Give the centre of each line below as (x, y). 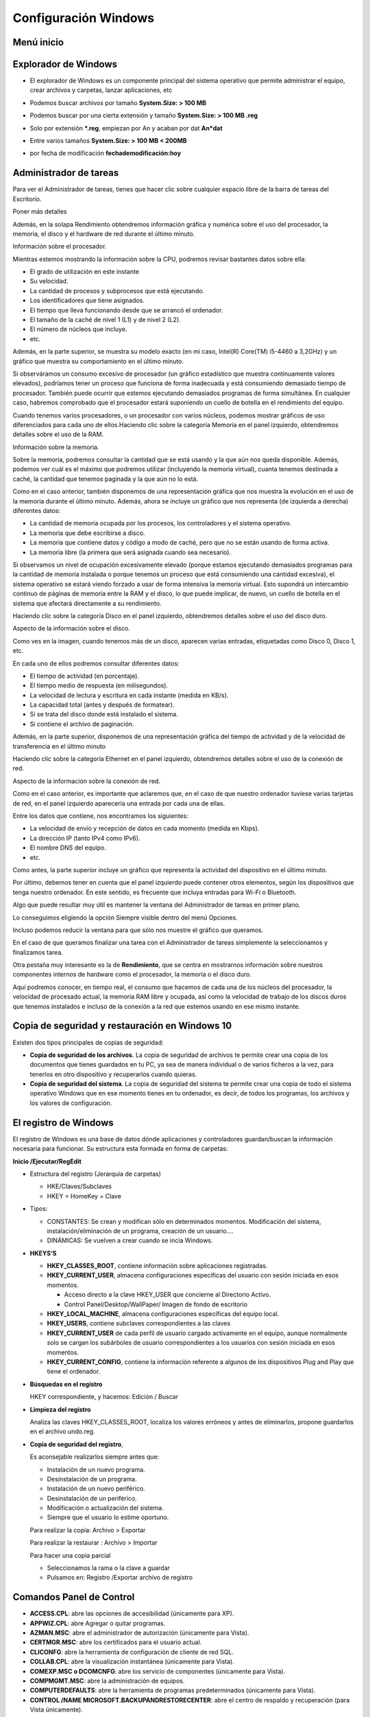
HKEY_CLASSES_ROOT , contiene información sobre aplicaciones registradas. (157, 1266)
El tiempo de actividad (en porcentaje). (85, 676)
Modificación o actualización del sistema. (105, 1508)
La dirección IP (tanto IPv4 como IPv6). (85, 838)
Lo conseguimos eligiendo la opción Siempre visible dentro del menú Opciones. (125, 918)
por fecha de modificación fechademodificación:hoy (106, 153)
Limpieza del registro (61, 1409)
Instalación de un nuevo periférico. (96, 1489)
